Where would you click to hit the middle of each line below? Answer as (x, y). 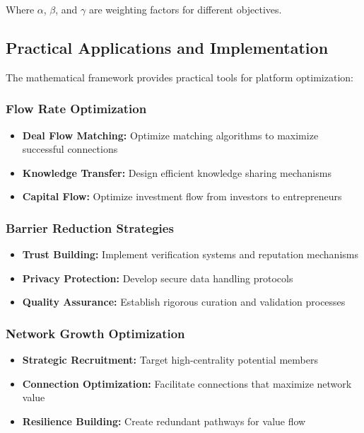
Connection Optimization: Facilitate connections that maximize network (187, 383)
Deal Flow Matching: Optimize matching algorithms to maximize (170, 135)
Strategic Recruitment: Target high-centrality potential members (170, 360)
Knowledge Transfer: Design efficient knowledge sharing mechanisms (177, 172)
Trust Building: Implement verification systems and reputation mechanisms (190, 254)
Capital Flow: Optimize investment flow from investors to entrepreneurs (182, 196)
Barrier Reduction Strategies (90, 227)
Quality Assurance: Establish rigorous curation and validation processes (184, 302)
